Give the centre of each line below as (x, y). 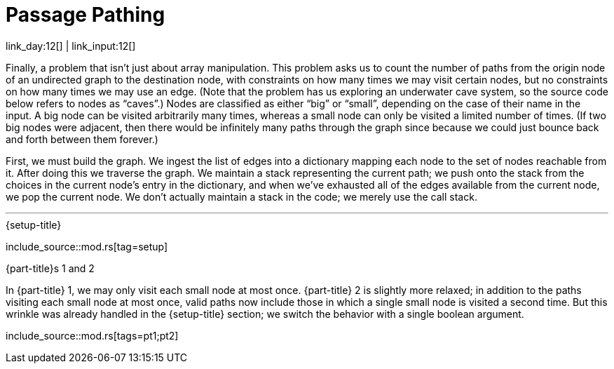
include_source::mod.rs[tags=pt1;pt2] (92, 335)
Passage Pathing (86, 15)
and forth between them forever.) (82, 139)
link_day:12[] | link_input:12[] (71, 46)
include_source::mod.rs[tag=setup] (87, 246)
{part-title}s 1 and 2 (50, 268)
